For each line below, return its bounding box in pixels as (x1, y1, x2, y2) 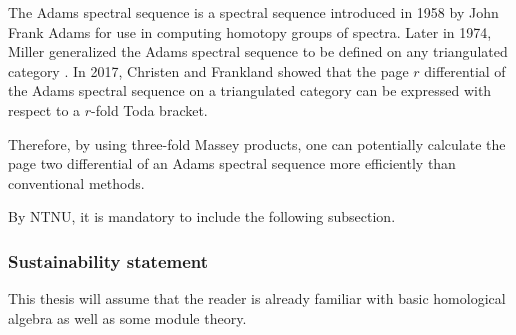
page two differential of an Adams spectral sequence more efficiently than (8, 153, 456, 174)
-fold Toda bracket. (91, 99, 208, 120)
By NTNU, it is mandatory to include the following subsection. (8, 206, 396, 227)
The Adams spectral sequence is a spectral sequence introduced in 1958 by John (8, 2, 499, 22)
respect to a (8, 99, 81, 120)
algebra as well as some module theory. (8, 307, 247, 328)
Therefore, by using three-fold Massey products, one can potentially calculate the (8, 133, 506, 154)
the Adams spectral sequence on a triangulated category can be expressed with (8, 80, 492, 101)
